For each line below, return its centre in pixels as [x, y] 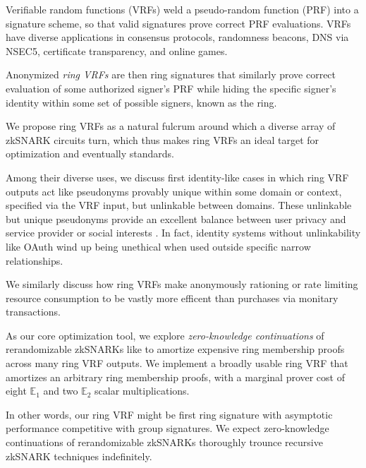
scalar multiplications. [142, 391]
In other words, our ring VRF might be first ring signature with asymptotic [169, 414]
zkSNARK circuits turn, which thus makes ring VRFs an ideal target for [163, 139]
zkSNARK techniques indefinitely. [79, 456]
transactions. [33, 312]
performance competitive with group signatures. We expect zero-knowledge [167, 428]
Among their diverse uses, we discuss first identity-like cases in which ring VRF [177, 177]
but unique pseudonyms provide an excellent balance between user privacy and [176, 218]
